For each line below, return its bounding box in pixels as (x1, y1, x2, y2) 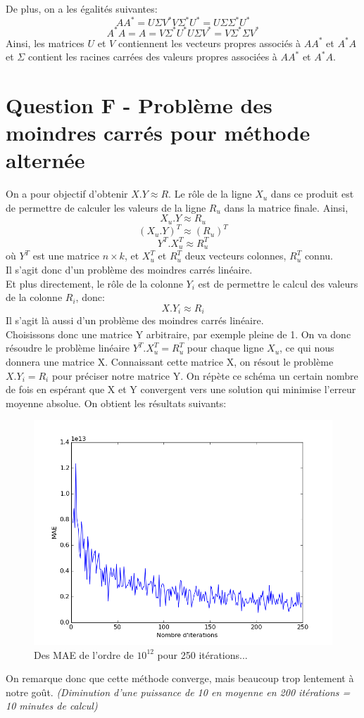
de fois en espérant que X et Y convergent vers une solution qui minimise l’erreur (6, 382, 356, 397)
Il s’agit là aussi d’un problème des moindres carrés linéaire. (6, 313, 264, 328)
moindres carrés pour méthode (6, 118, 310, 147)
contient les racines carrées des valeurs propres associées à (27, 49, 277, 64)
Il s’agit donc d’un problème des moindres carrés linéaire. (6, 262, 253, 276)
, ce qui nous (280, 340, 334, 355)
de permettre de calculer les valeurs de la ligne (6, 200, 206, 214)
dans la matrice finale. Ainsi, (224, 200, 349, 214)
